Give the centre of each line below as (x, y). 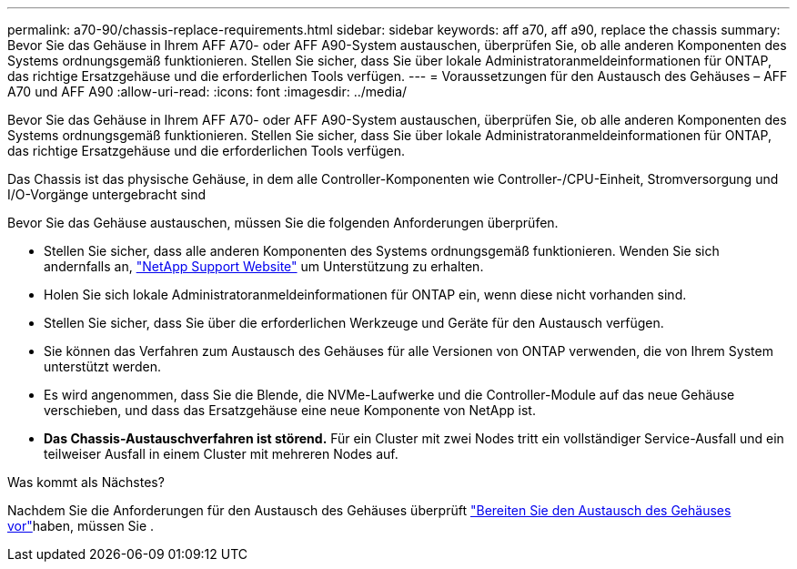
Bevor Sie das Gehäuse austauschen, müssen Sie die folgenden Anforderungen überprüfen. (283, 223)
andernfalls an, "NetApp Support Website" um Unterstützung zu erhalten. (264, 266)
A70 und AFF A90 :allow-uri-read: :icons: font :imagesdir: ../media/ (207, 91)
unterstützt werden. (102, 366)
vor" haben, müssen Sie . (81, 526)
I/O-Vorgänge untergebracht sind (107, 194)
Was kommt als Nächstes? (86, 482)
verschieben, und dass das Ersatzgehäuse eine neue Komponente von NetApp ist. (290, 410)
